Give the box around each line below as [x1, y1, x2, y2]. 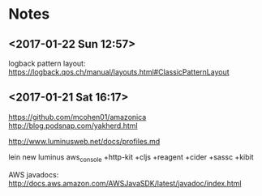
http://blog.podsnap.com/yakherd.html [8, 121, 138, 130]
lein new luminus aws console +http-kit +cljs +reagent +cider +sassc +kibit [8, 151, 254, 164]
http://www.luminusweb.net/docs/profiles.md [8, 136, 161, 146]
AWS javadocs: [8, 169, 59, 179]
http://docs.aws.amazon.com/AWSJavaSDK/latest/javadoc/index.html [8, 178, 242, 188]
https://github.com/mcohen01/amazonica [8, 112, 147, 121]
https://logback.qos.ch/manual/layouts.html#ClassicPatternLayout [8, 67, 230, 77]
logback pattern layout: [8, 58, 86, 68]
